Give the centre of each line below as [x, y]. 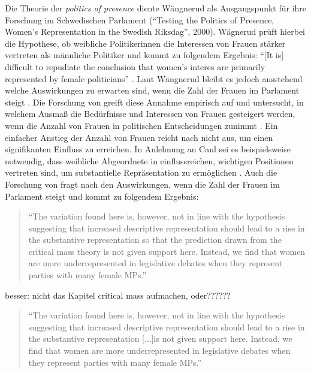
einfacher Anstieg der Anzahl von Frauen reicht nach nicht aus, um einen [139, 137]
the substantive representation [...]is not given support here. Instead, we [160, 339]
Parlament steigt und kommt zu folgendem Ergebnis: [102, 196]
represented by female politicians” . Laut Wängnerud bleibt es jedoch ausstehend [154, 78]
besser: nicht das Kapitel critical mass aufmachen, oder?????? [118, 295]
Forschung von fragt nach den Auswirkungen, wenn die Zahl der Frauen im [142, 184]
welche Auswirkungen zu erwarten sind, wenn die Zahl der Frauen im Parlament [152, 90]
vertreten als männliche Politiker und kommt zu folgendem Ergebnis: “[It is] [144, 55]
